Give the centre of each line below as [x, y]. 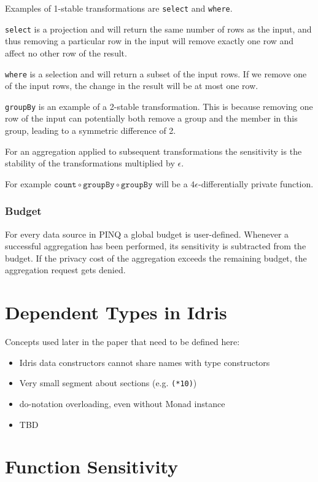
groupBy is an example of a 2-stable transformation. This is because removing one [159, 106]
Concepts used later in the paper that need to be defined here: [122, 342]
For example [28, 183]
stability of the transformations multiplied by [90, 163]
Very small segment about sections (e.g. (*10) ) [108, 383]
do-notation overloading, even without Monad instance [122, 403]
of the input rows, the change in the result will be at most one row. [132, 86]
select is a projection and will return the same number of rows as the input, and [158, 29]
